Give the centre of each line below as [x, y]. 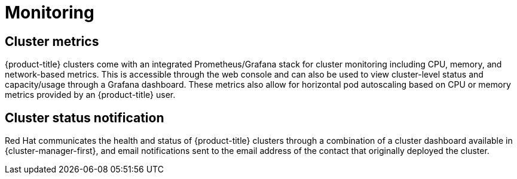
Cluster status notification [85, 118]
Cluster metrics [52, 41]
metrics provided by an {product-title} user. [90, 95]
